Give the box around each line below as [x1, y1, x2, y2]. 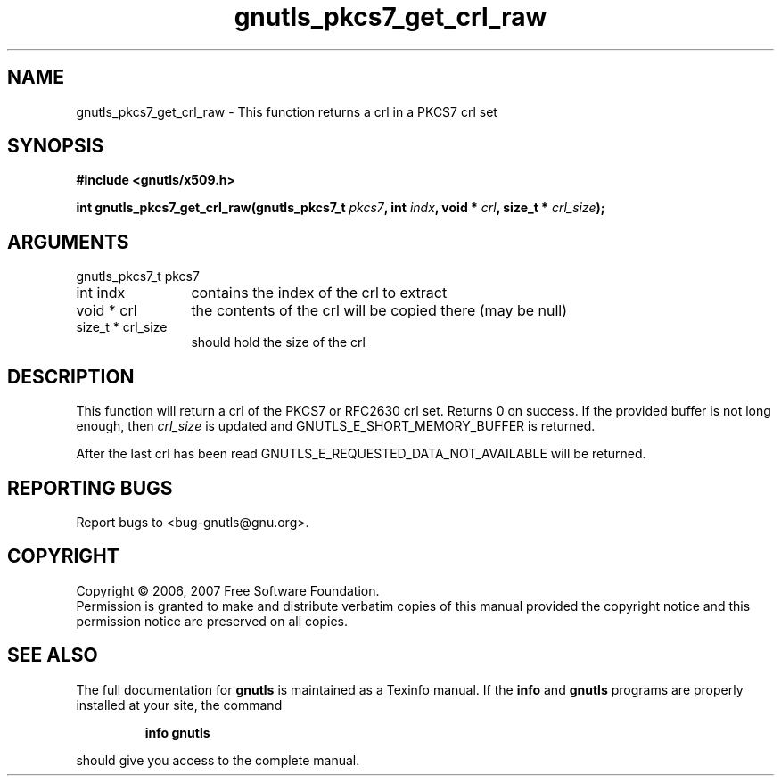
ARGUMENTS [7, 230, 129, 253]
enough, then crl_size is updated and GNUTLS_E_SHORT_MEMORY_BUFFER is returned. [76, 418, 596, 434]
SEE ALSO [7, 644, 98, 667]
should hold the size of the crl [191, 334, 366, 350]
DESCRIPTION [7, 365, 135, 388]
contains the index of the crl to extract [191, 284, 448, 302]
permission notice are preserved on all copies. [76, 613, 348, 629]
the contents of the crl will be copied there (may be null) [191, 301, 567, 320]
